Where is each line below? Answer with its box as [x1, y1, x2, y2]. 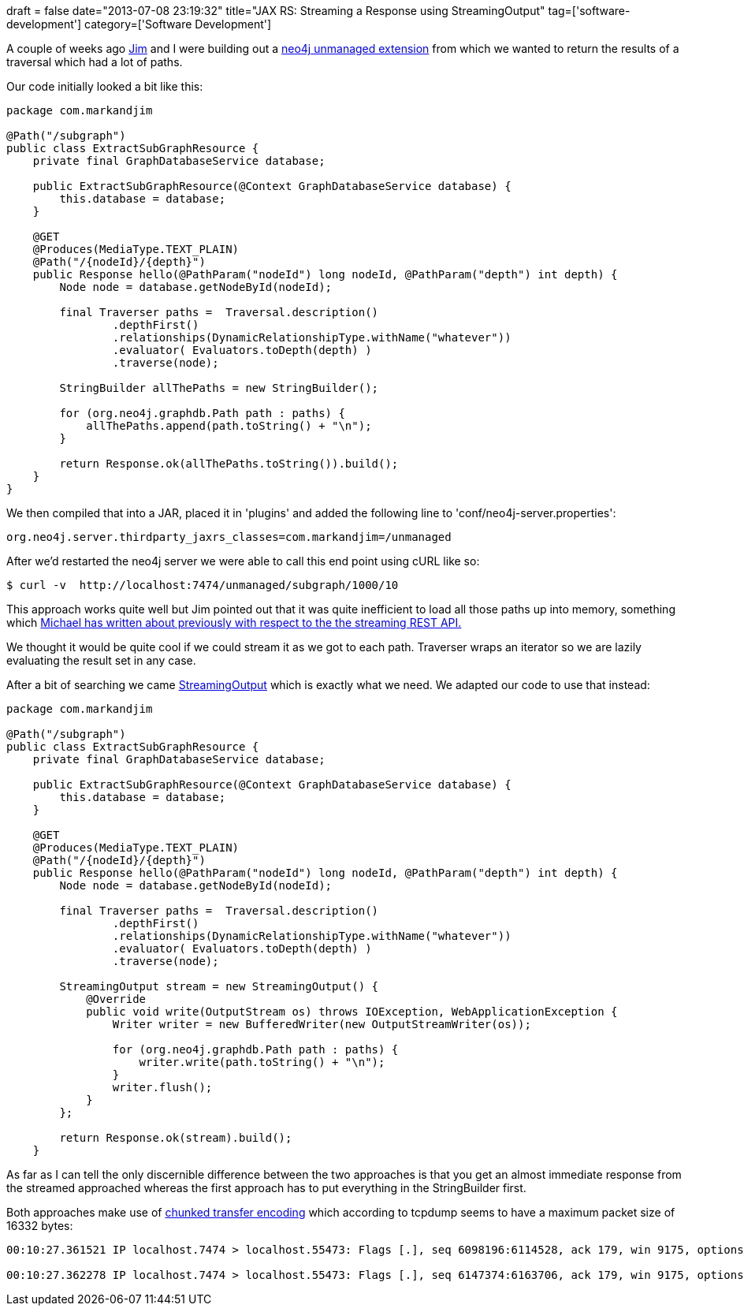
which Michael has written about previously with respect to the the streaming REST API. [6, 616, 462, 629]
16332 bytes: [6, 1219, 73, 1232]
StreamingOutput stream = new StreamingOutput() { [59, 980, 379, 993]
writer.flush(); [112, 1081, 213, 1094]
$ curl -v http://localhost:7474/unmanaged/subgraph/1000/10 [6, 579, 399, 591]
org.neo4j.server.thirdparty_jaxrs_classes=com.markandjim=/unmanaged [6, 531, 452, 543]
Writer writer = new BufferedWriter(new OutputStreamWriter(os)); [112, 1018, 531, 1031]
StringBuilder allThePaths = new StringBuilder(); [59, 382, 379, 394]
